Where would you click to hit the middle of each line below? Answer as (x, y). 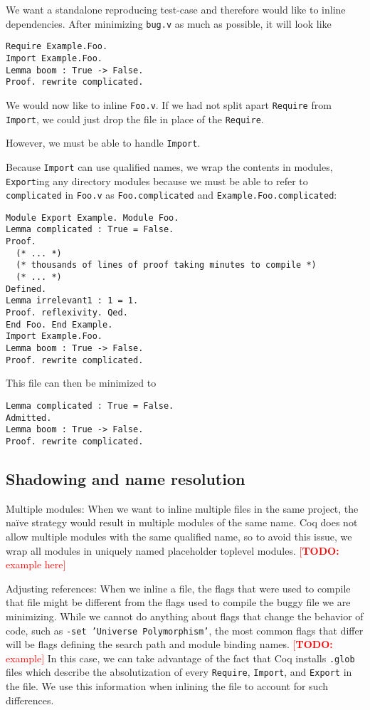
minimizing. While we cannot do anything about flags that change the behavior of (185, 616)
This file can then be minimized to (81, 383)
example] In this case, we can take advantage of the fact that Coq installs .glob (180, 658)
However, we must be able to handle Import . (103, 143)
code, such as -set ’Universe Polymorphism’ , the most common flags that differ (185, 630)
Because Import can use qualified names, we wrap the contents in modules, (169, 166)
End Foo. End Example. (59, 324)
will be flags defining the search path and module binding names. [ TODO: (169, 644)
